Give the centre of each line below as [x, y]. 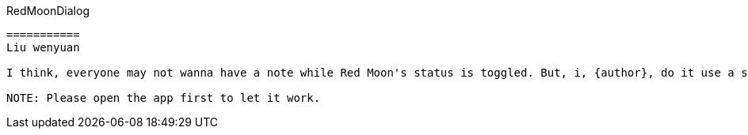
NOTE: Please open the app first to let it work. [164, 98]
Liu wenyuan [43, 47]
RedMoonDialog [48, 11]
